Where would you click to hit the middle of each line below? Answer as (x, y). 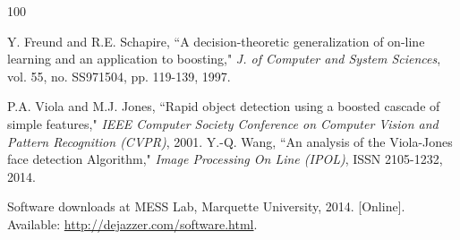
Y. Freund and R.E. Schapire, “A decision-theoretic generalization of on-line (216, 41)
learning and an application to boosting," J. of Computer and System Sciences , (224, 59)
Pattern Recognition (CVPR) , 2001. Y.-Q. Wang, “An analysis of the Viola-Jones (230, 141)
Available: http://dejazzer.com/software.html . (132, 223)
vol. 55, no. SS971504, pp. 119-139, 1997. (119, 76)
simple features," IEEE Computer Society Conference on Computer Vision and (223, 123)
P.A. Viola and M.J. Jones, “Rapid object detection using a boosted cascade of (224, 106)
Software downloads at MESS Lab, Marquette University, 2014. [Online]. (206, 206)
